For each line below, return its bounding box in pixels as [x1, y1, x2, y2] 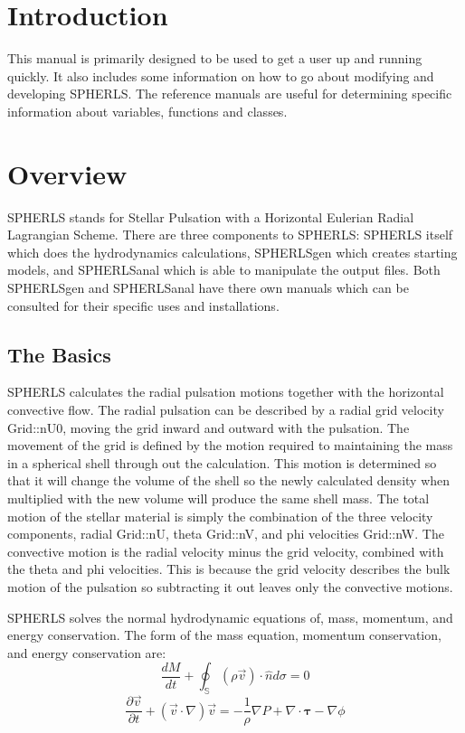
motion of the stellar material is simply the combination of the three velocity [7, 506, 433, 525]
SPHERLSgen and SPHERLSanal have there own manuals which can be [7, 278, 409, 296]
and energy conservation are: [7, 643, 166, 662]
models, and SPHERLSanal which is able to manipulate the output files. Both [7, 260, 441, 279]
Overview [7, 155, 128, 192]
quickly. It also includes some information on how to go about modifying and [7, 66, 434, 85]
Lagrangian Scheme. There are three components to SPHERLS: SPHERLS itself [7, 225, 453, 244]
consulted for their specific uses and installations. [7, 296, 280, 315]
